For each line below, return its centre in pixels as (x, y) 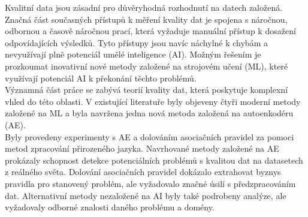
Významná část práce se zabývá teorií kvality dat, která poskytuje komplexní (147, 90)
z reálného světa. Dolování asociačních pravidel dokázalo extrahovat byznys (143, 172)
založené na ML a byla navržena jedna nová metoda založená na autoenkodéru (149, 113)
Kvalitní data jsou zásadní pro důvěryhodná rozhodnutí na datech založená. (144, 7)
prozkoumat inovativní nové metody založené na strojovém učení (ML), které (147, 66)
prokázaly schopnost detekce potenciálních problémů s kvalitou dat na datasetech (154, 160)
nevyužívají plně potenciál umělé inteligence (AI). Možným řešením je (133, 54)
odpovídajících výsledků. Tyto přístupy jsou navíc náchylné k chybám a (136, 42)
